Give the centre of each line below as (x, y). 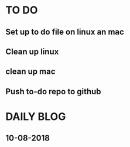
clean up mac (30, 72)
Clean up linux (32, 51)
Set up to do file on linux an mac (65, 32)
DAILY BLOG (36, 116)
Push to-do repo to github (53, 91)
